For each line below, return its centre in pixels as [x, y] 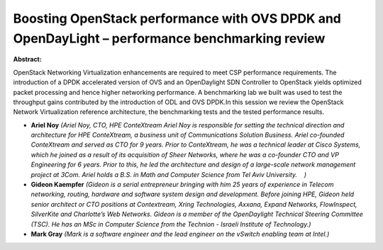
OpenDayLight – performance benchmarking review [169, 38]
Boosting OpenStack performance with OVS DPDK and [177, 18]
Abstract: [27, 59]
